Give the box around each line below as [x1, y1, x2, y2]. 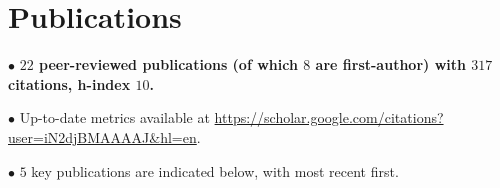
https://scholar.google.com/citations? [214, 107, 444, 128]
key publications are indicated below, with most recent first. [31, 160, 399, 181]
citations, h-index [8, 73, 131, 94]
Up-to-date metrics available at [19, 107, 210, 128]
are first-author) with [315, 54, 466, 75]
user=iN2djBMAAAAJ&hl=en [8, 126, 197, 147]
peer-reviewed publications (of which [39, 54, 298, 75]
